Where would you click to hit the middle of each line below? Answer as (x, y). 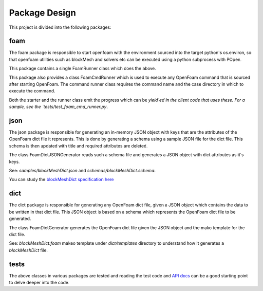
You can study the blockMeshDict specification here (61, 180)
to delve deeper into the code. (39, 282)
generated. (20, 218)
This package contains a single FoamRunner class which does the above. (83, 69)
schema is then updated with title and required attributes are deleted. (78, 145)
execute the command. (32, 91)
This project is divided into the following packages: (60, 27)
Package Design (43, 13)
